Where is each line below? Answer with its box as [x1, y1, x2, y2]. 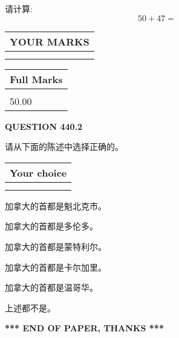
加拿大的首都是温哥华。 [5, 281, 98, 294]
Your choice [10, 165, 67, 180]
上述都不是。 [5, 301, 56, 314]
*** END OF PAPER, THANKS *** [5, 322, 164, 334]
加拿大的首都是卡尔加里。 [5, 260, 106, 273]
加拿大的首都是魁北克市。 [5, 199, 106, 212]
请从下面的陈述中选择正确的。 [5, 140, 123, 153]
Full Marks [10, 72, 63, 86]
